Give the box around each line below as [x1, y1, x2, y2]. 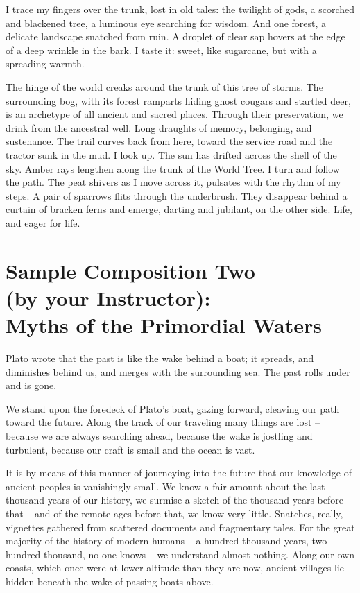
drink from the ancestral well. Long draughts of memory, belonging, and [6, 120, 312, 135]
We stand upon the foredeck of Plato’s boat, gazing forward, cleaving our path [6, 401, 340, 415]
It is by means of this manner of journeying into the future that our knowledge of [6, 465, 352, 480]
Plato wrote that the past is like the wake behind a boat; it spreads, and [6, 351, 314, 365]
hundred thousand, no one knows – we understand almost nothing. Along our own [6, 547, 354, 561]
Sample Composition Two [6, 256, 255, 284]
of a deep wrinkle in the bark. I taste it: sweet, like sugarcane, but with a [6, 42, 317, 57]
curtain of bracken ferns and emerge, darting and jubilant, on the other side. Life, [6, 202, 352, 216]
